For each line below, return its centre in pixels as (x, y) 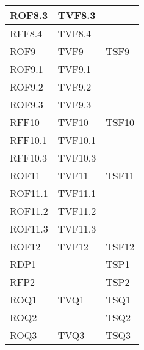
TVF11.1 (77, 193)
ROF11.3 (29, 229)
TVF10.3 (77, 158)
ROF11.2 (29, 211)
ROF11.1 (29, 193)
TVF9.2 (74, 87)
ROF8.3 (29, 15)
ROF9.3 (27, 104)
